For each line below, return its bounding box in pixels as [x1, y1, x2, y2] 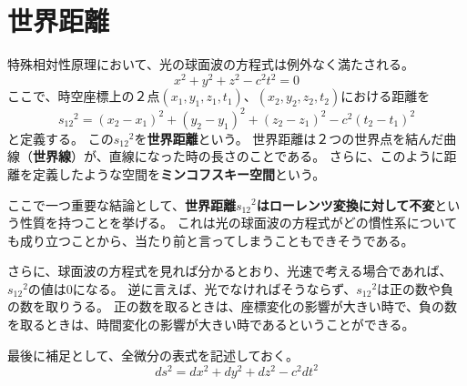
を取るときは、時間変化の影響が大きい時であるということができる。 [7, 315, 415, 334]
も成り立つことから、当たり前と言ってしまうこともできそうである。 [7, 230, 414, 249]
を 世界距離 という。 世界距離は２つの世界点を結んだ [134, 128, 444, 147]
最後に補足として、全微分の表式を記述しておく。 [7, 345, 299, 364]
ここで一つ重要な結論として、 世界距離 [7, 195, 236, 214]
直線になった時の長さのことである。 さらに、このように [108, 147, 444, 166]
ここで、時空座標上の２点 [7, 86, 160, 106]
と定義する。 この [7, 128, 114, 147]
